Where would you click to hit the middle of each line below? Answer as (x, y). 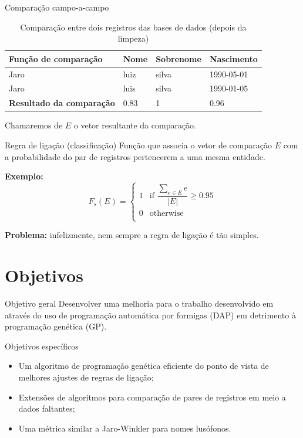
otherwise (166, 213)
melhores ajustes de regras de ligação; (86, 377)
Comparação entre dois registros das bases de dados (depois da (133, 27)
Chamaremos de (34, 125)
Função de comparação (56, 58)
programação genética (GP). (56, 326)
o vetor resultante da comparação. (135, 125)
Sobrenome (179, 58)
